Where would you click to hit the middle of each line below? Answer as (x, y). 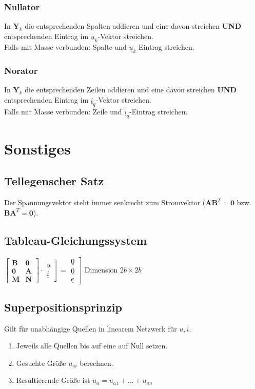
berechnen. (96, 363)
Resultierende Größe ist (53, 380)
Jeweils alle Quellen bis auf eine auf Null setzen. (92, 346)
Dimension (101, 270)
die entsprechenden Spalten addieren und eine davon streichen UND (133, 26)
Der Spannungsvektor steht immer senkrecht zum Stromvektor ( (105, 202)
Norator (21, 70)
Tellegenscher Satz (54, 181)
